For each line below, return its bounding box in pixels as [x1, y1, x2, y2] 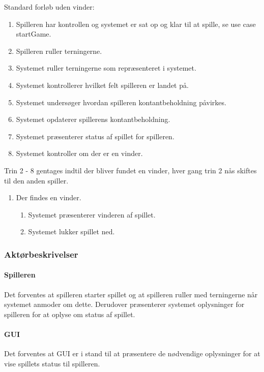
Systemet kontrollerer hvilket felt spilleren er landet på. [16, 79, 189, 90]
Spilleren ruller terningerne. [16, 45, 102, 56]
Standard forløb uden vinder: [4, 2, 95, 12]
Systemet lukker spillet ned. [28, 226, 115, 237]
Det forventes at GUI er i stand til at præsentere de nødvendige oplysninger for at [4, 348, 260, 359]
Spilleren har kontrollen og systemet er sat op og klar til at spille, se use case [16, 18, 256, 29]
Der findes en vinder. [16, 192, 81, 203]
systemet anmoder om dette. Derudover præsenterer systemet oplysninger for [4, 299, 245, 309]
